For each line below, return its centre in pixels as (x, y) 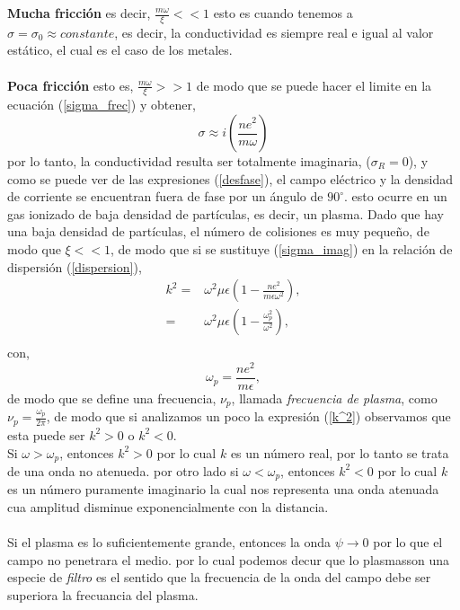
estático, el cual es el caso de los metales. (120, 50)
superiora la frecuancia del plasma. (103, 594)
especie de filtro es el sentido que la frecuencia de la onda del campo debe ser (219, 577)
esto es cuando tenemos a (283, 13)
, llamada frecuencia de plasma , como (334, 398)
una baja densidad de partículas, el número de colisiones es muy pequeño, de (218, 231)
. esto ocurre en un (396, 196)
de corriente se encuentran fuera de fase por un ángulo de (165, 196)
